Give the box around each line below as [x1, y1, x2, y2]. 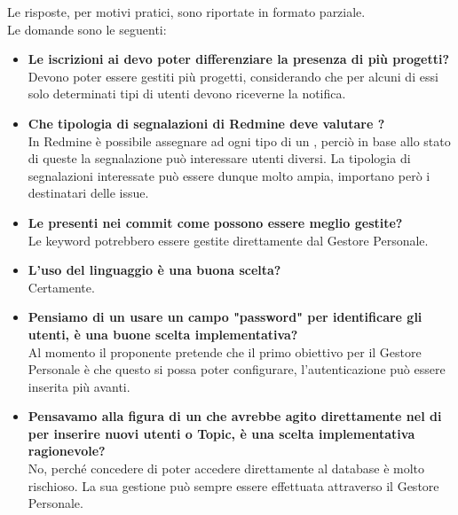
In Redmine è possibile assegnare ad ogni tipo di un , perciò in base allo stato [28, 131, 451, 150]
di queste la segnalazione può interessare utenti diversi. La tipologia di [28, 149, 411, 168]
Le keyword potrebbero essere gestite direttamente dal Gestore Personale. [28, 230, 429, 249]
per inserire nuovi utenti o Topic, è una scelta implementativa [28, 424, 415, 442]
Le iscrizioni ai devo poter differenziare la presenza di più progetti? [28, 50, 450, 68]
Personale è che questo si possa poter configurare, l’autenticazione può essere [28, 360, 446, 378]
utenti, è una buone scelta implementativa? [28, 324, 298, 343]
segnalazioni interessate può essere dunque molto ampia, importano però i [28, 166, 430, 184]
